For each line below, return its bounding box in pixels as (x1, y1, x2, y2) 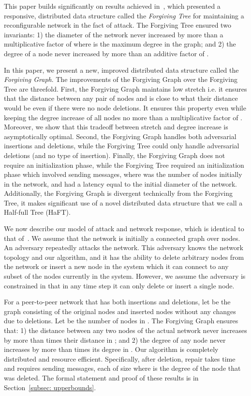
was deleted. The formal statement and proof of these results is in (4, 372, 199, 382)
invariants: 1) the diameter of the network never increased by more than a (4, 29, 223, 39)
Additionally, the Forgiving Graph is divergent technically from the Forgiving (4, 188, 233, 198)
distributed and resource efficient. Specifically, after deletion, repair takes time (4, 353, 236, 364)
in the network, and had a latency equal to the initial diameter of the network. (4, 178, 237, 189)
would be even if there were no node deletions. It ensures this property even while (4, 102, 246, 112)
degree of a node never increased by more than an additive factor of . (4, 48, 209, 58)
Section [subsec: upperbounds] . (4, 382, 96, 392)
